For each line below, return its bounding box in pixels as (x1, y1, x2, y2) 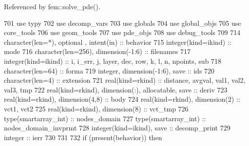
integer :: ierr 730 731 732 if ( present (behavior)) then (4, 132, 162, 142)
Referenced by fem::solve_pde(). (4, 1, 100, 11)
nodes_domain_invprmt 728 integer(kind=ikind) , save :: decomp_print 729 (4, 123, 230, 133)
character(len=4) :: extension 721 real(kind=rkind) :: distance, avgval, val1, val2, (4, 75, 246, 85)
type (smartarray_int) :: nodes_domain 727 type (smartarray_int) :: (4, 113, 206, 123)
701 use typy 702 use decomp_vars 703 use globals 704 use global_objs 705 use (4, 18, 241, 28)
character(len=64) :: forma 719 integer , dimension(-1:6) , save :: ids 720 (4, 65, 215, 75)
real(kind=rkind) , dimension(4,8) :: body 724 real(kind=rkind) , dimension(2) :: (4, 94, 240, 104)
